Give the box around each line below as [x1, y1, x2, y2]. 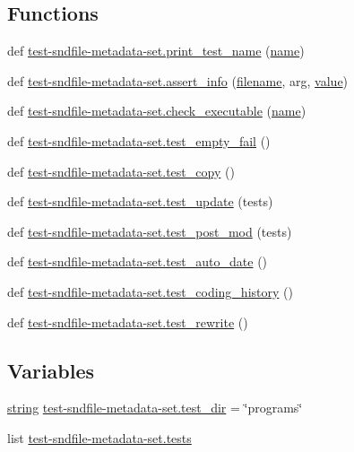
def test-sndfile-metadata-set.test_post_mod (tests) [7, 222, 292, 240]
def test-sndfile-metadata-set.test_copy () [7, 161, 235, 180]
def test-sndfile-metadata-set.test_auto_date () [7, 252, 268, 271]
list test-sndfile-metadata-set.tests [7, 428, 192, 447]
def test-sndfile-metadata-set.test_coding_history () [7, 282, 293, 300]
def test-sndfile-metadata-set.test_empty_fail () [7, 131, 271, 150]
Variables [7, 356, 95, 384]
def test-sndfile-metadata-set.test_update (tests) [7, 192, 273, 211]
